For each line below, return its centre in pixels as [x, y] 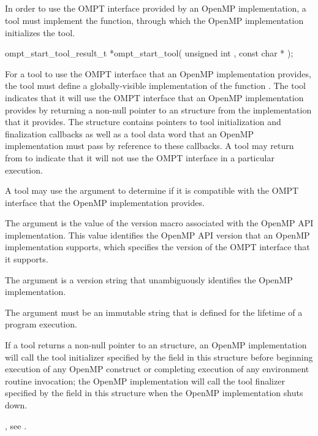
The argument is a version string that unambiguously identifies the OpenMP [149, 279]
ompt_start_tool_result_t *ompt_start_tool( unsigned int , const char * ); [149, 53]
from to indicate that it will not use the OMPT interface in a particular [140, 157]
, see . [16, 425]
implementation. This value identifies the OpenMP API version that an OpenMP [157, 235]
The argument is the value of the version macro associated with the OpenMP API [159, 223]
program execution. [41, 324]
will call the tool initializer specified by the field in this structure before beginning [159, 357]
